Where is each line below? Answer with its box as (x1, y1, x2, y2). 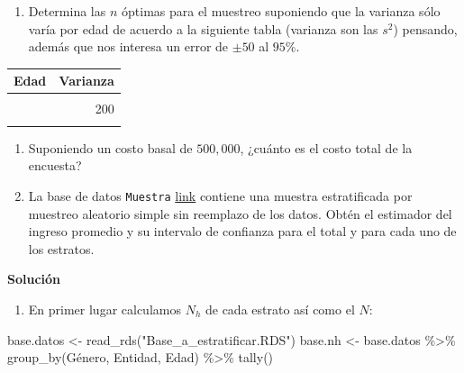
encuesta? (28, 156, 82, 175)
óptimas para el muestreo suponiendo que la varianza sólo (122, 2, 441, 20)
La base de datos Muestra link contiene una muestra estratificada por (28, 186, 413, 205)
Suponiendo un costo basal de (28, 138, 193, 157)
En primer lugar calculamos (28, 299, 181, 318)
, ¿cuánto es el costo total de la (240, 138, 413, 157)
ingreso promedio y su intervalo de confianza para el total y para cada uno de (28, 222, 457, 241)
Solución (7, 269, 61, 288)
